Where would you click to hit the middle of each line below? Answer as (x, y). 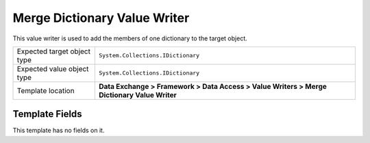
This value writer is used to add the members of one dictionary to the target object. (130, 38)
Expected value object (53, 68)
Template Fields (47, 114)
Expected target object (53, 51)
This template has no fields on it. (59, 131)
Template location (46, 90)
